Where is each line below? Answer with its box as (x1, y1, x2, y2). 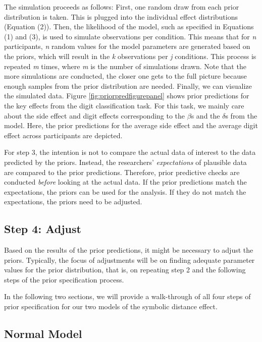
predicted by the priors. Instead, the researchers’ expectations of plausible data (4, 156, 247, 167)
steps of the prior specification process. (4, 274, 124, 284)
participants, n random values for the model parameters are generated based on (4, 41, 250, 51)
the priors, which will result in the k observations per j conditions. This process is (4, 50, 256, 61)
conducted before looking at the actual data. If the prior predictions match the (4, 177, 247, 187)
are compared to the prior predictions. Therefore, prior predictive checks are (4, 166, 240, 177)
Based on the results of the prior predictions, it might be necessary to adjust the (4, 245, 253, 255)
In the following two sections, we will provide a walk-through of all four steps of (4, 291, 251, 302)
